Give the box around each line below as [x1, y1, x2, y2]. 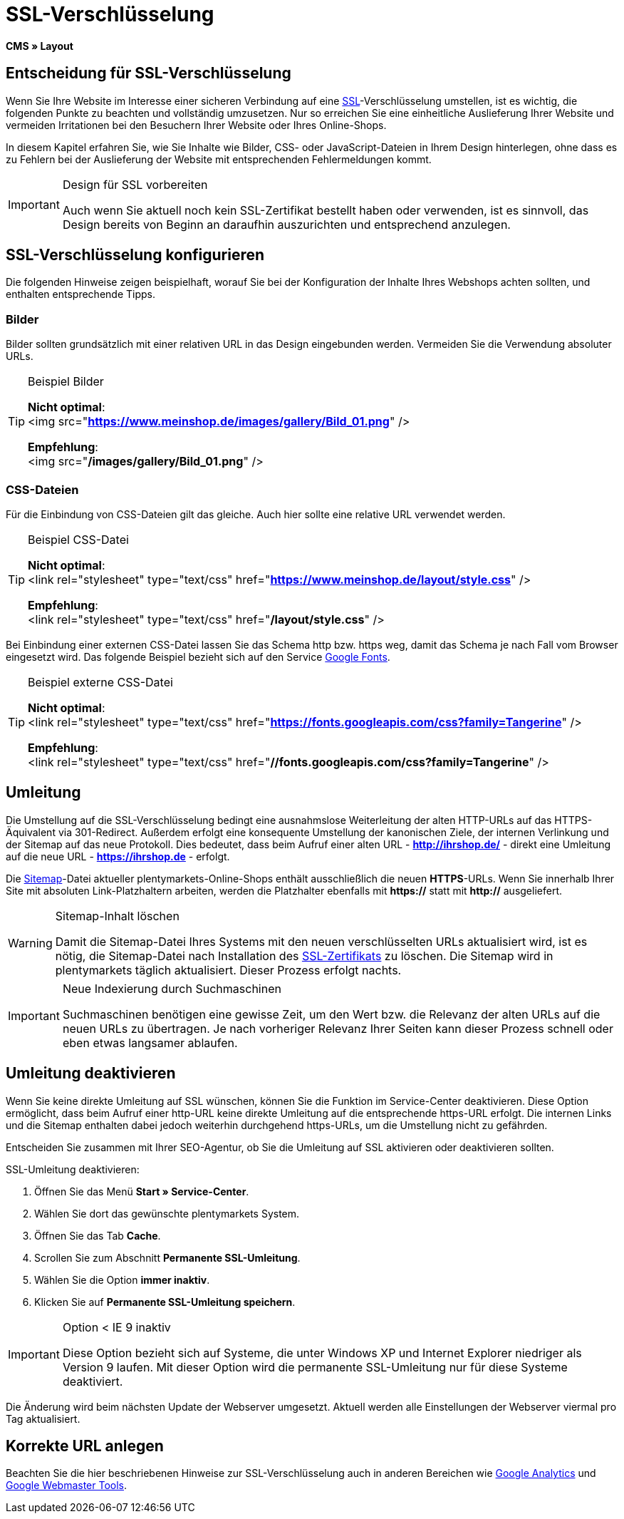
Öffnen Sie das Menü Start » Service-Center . [34, 1185, 249, 1198]
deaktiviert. [62, 1374, 123, 1389]
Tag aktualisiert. [6, 1412, 80, 1425]
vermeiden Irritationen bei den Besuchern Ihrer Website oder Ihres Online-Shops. [6, 118, 387, 131]
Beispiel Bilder [28, 374, 104, 389]
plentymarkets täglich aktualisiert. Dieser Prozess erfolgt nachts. [55, 962, 402, 977]
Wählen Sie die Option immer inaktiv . [34, 1273, 210, 1286]
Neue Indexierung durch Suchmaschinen [62, 981, 281, 996]
